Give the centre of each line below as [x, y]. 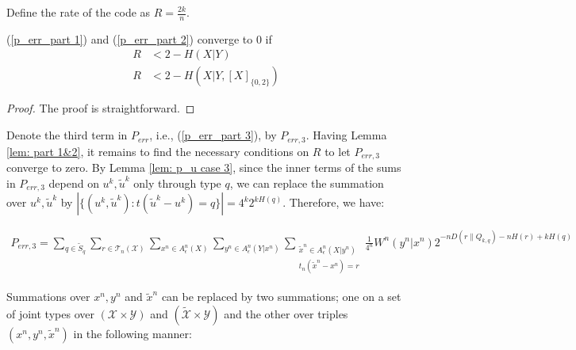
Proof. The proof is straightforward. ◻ [101, 108]
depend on [74, 183]
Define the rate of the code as [79, 12]
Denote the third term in [67, 135]
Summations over [48, 297]
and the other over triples [286, 313]
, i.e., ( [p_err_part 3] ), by [213, 135]
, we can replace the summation [307, 183]
